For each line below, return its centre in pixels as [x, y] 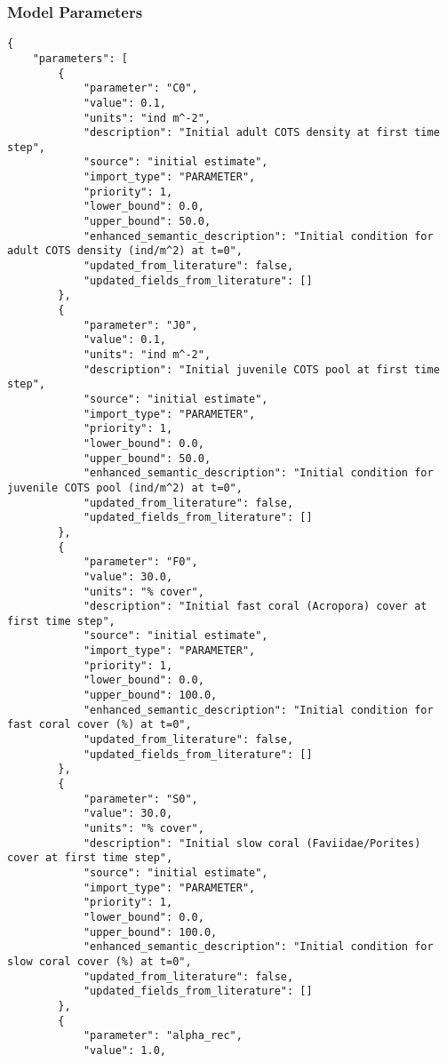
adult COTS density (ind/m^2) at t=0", [125, 251]
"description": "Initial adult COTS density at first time [261, 133]
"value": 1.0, [124, 1050]
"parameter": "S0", [140, 799]
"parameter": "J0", [140, 325]
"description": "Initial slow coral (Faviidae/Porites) [252, 843]
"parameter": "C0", [140, 88]
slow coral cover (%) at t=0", [100, 961]
